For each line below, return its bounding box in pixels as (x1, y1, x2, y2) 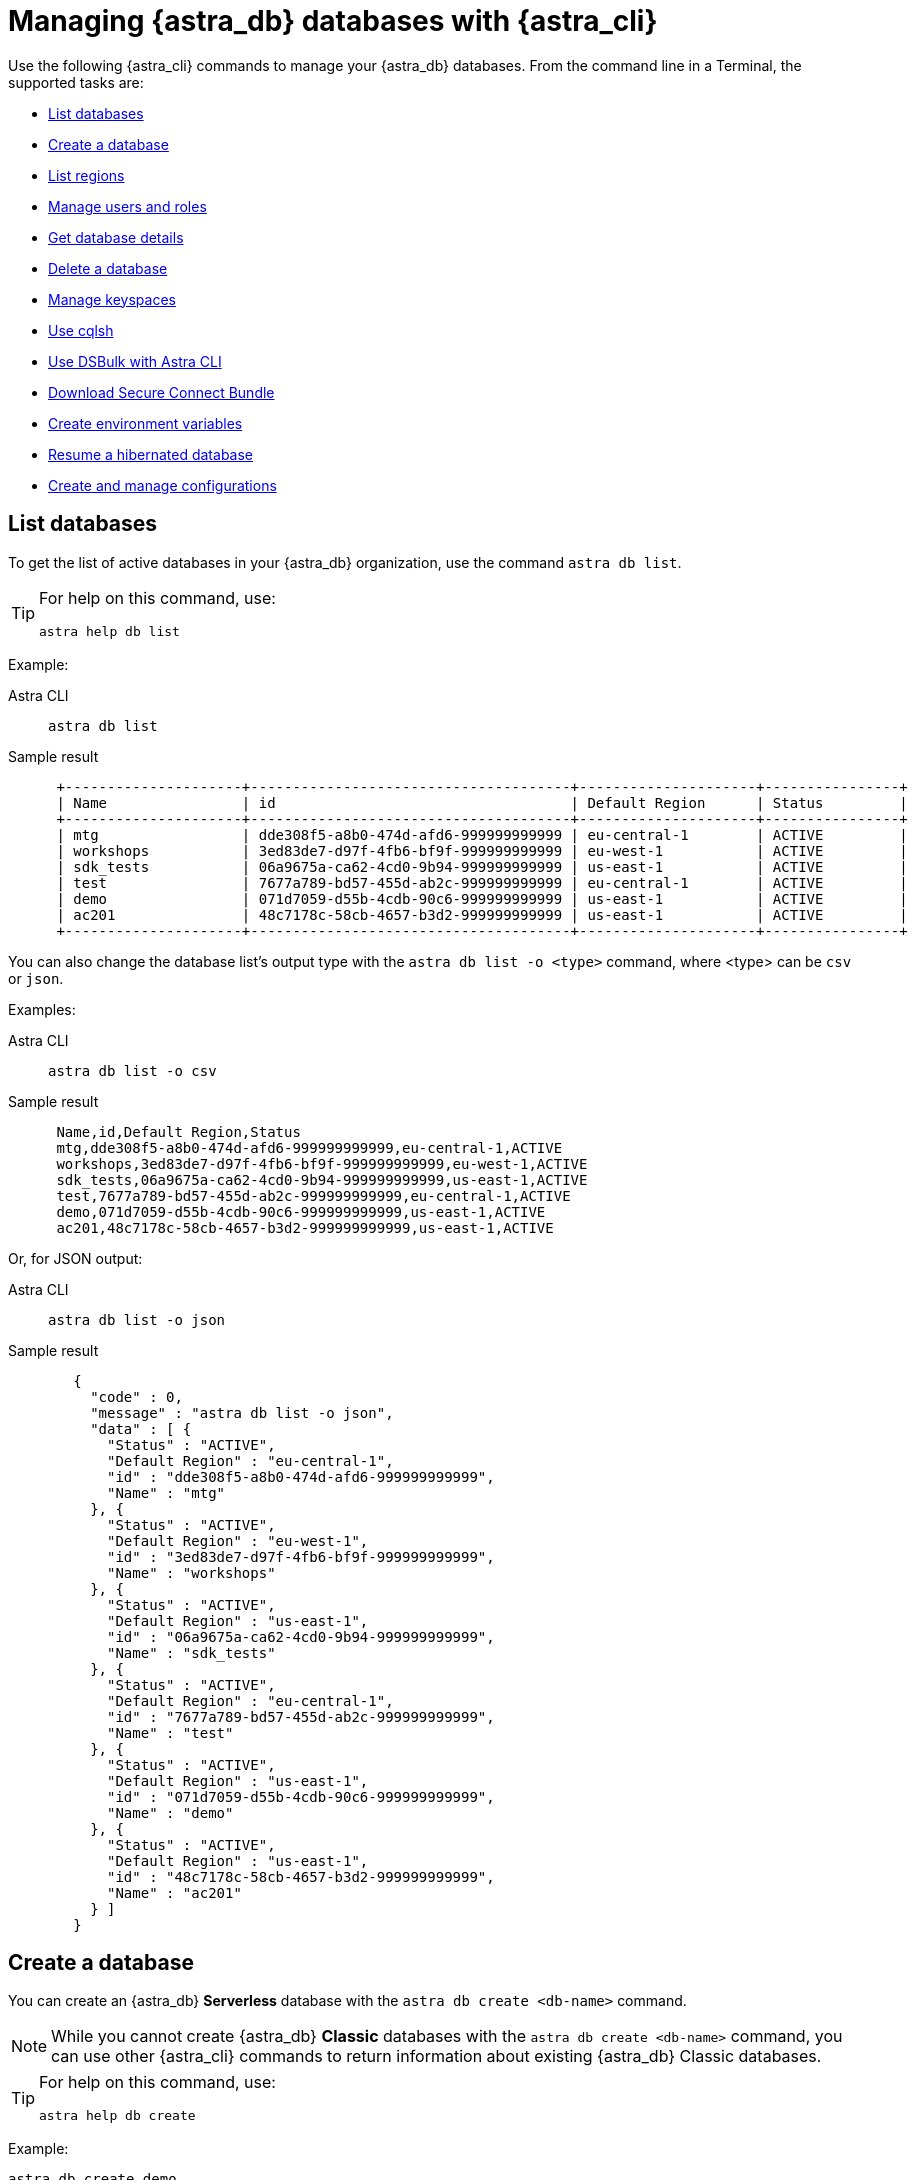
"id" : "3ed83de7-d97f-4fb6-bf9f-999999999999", (107, 1548, 495, 1565)
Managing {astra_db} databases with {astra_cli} (8, 4, 658, 38)
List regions (48, 166, 125, 184)
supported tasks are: (8, 73, 144, 91)
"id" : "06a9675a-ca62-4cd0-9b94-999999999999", (107, 1628, 495, 1645)
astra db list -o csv (48, 1062, 217, 1079)
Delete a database (48, 259, 168, 277)
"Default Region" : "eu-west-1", (107, 1532, 369, 1549)
